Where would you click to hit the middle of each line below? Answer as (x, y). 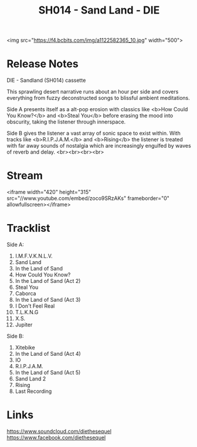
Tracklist (28, 228)
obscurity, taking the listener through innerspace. (66, 122)
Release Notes (43, 64)
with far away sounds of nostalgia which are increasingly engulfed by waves (99, 146)
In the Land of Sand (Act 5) (48, 372)
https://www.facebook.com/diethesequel (56, 437)
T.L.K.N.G (27, 312)
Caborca (26, 293)
